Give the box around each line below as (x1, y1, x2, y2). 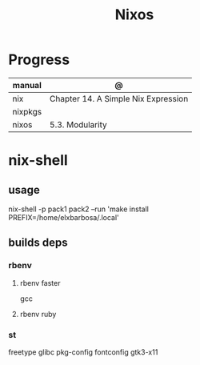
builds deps (8, 236, 68, 250)
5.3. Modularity (49, 118, 107, 130)
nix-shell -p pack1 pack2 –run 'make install (8, 204, 150, 214)
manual (12, 79, 42, 90)
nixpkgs (12, 106, 42, 117)
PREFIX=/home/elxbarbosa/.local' (8, 212, 120, 222)
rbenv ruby (19, 309, 57, 319)
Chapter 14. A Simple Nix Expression (49, 93, 189, 104)
